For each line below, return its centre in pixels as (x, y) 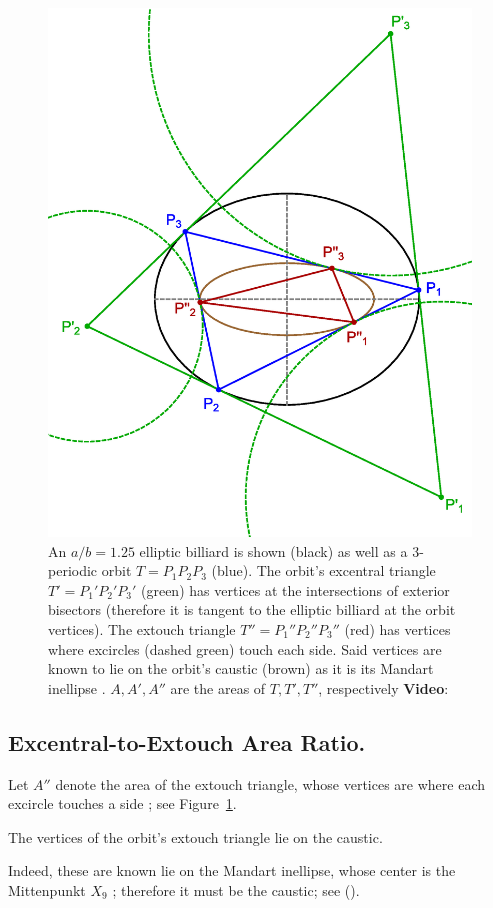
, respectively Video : (383, 687)
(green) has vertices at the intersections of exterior (295, 589)
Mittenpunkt (47, 889)
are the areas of (218, 687)
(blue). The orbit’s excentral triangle (323, 570)
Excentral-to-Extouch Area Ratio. (187, 741)
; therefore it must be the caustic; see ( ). (236, 889)
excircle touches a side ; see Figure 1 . (122, 803)
